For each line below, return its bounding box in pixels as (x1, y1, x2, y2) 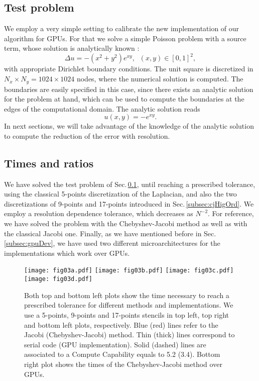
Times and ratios (4, 155, 94, 170)
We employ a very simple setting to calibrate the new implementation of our (4, 23, 239, 34)
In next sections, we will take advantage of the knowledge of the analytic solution (4, 121, 254, 131)
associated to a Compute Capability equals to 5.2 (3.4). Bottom (24, 349, 220, 359)
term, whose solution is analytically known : (4, 43, 140, 53)
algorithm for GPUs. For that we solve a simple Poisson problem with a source (4, 33, 246, 43)
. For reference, (208, 208, 254, 219)
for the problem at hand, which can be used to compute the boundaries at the (4, 93, 244, 104)
